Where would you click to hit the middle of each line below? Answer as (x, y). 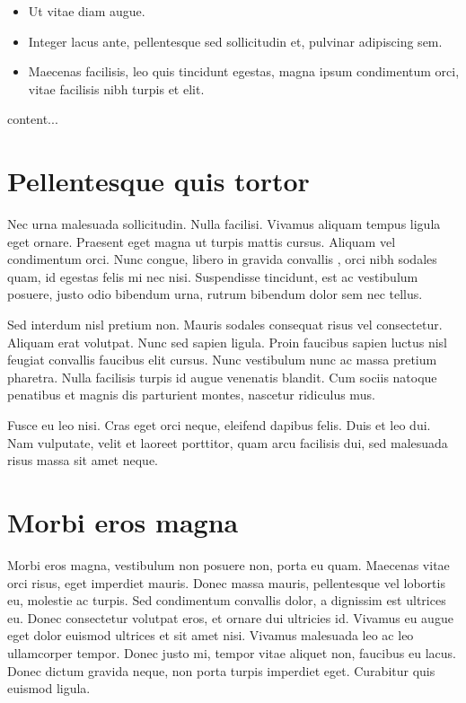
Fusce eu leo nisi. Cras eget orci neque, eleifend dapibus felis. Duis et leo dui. (219, 425)
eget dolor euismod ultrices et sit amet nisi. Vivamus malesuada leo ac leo (211, 635)
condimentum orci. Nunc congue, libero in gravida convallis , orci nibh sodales (222, 259)
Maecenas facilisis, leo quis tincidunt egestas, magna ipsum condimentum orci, (244, 71)
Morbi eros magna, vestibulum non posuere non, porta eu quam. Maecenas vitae (229, 564)
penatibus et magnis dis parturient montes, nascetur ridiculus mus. (191, 395)
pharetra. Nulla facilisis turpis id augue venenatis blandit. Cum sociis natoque (222, 377)
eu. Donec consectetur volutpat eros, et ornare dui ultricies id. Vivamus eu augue (230, 617)
